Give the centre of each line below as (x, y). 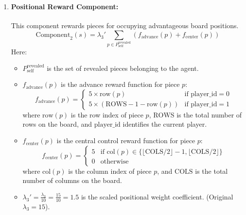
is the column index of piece (110, 171)
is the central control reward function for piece (126, 141)
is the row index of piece (107, 114)
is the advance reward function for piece (120, 84)
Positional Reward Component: (65, 6)
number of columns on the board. (72, 180)
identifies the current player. (165, 124)
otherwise (114, 161)
